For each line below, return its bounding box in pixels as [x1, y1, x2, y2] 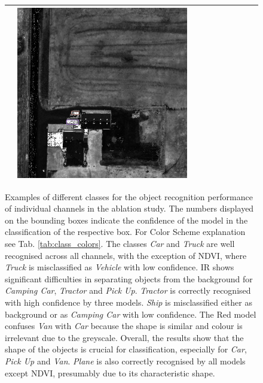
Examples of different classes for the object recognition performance [5, 190, 253, 203]
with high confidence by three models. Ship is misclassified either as [5, 295, 252, 308]
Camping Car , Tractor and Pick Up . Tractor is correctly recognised [5, 284, 251, 297]
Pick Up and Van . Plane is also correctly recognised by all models [5, 354, 246, 367]
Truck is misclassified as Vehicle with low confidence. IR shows [5, 261, 234, 273]
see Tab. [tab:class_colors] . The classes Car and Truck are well [5, 237, 235, 249]
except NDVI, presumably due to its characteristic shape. [5, 366, 215, 379]
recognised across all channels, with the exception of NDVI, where [5, 249, 247, 261]
